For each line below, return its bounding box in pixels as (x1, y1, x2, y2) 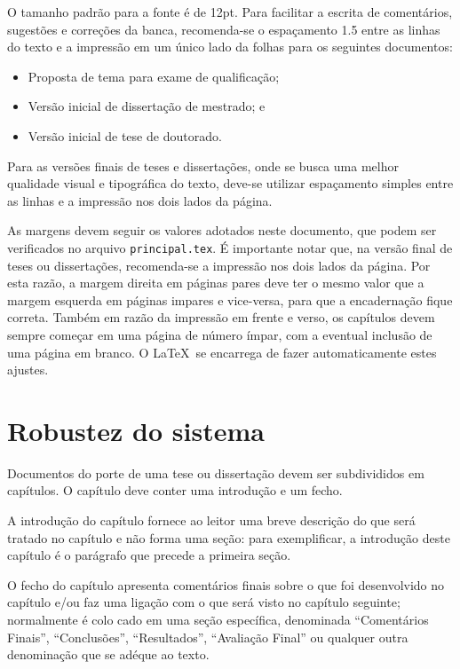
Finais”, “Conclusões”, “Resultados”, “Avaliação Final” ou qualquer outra (7, 627, 408, 646)
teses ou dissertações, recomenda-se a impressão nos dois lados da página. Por (7, 256, 431, 274)
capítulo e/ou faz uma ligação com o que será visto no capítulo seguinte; (7, 593, 401, 611)
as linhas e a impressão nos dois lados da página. (7, 191, 273, 209)
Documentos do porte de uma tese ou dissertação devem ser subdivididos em (7, 463, 424, 482)
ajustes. (7, 360, 49, 379)
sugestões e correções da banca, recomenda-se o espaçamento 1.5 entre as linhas (7, 20, 440, 38)
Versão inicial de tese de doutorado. (28, 126, 222, 145)
